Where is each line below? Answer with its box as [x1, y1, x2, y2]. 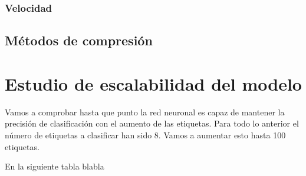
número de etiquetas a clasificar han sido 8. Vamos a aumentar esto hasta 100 [5, 128, 286, 141]
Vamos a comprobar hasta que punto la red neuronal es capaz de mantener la [5, 105, 285, 118]
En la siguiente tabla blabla [5, 160, 104, 172]
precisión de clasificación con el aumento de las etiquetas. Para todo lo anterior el [5, 117, 299, 129]
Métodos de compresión [5, 31, 153, 49]
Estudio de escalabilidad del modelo [5, 71, 302, 95]
